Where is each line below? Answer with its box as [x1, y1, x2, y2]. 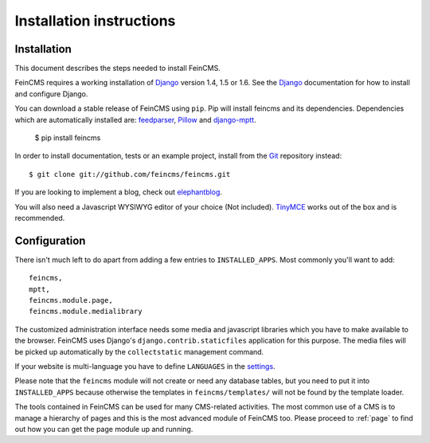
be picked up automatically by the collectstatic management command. [14, 347, 264, 356]
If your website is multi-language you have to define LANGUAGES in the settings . [14, 362, 276, 370]
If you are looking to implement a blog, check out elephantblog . [14, 187, 223, 197]
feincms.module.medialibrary [29, 307, 143, 316]
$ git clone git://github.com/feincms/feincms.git [29, 170, 231, 178]
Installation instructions [14, 12, 176, 29]
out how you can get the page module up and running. [14, 424, 193, 433]
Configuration [14, 233, 86, 247]
